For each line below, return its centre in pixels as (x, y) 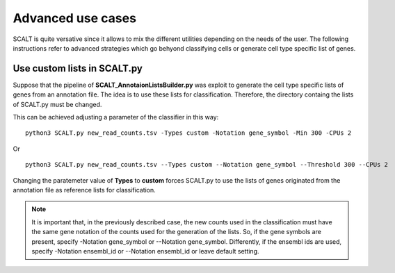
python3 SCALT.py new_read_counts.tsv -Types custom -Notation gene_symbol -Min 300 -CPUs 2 (188, 133)
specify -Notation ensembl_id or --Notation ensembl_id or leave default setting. (145, 251)
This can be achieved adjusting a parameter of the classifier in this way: (116, 117)
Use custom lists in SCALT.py (78, 68)
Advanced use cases (75, 18)
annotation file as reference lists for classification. (84, 190)
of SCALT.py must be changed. (57, 104)
